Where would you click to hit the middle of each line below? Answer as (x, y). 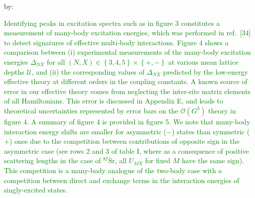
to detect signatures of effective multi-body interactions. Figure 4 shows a (116, 42)
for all (56, 61)
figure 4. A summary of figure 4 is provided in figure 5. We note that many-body (127, 121)
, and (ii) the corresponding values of (88, 71)
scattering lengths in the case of (53, 160)
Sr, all (118, 160)
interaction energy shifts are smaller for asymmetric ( (85, 131)
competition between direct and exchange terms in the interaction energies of (122, 180)
